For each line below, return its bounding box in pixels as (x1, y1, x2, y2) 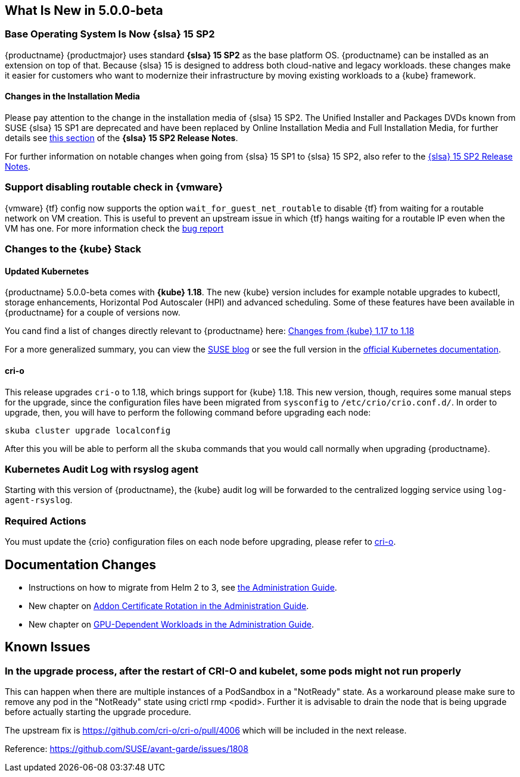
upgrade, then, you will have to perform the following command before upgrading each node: (5, 407, 371, 417)
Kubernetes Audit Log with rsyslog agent (5, 463, 198, 475)
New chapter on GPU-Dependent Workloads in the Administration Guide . (29, 619, 315, 629)
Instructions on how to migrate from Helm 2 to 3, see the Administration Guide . (29, 582, 337, 592)
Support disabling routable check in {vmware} (5, 181, 223, 194)
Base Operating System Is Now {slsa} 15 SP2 (5, 28, 215, 40)
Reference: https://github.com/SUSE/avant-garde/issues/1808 (5, 744, 248, 754)
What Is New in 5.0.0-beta (5, 3, 163, 18)
